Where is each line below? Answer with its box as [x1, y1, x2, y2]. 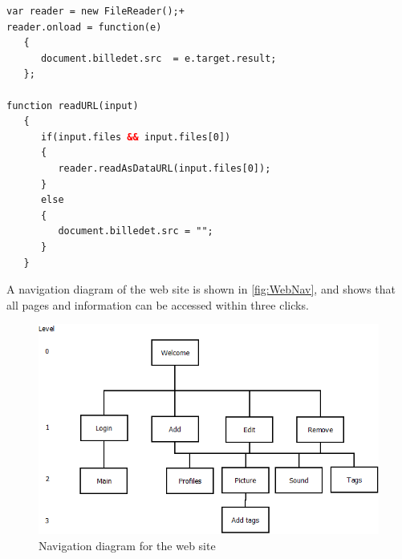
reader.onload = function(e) [6, 21, 162, 33]
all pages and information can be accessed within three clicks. [6, 296, 309, 313]
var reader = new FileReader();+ [6, 6, 185, 17]
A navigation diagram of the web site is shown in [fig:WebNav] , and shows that [6, 281, 396, 298]
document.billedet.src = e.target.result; [40, 52, 277, 64]
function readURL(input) [6, 99, 139, 111]
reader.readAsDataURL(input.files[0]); [58, 162, 271, 174]
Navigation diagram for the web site [39, 537, 216, 553]
